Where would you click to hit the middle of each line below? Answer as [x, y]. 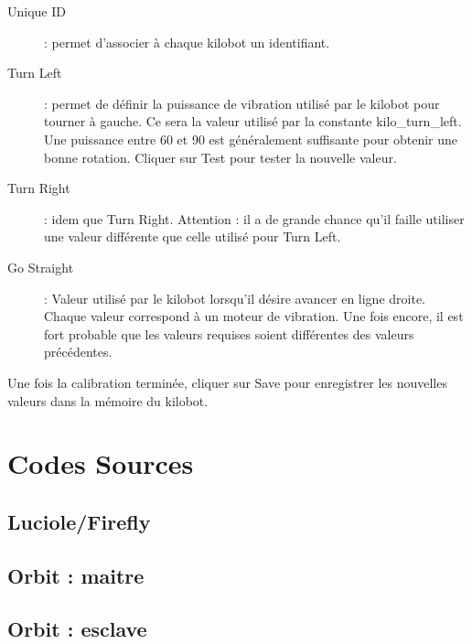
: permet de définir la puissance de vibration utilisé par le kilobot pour [242, 103]
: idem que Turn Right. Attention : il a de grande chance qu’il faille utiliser [254, 218]
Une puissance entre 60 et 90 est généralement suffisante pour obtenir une [251, 139]
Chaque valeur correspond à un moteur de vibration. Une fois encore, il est [254, 316]
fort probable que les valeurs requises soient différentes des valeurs [229, 333]
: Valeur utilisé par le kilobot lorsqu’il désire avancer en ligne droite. [235, 298]
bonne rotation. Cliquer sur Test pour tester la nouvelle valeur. [220, 157]
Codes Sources [101, 463]
